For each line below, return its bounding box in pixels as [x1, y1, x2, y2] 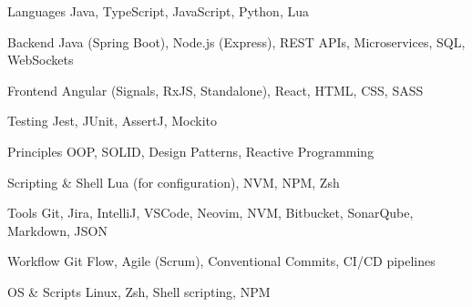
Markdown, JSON [7, 220, 108, 240]
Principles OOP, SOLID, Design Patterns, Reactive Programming [7, 141, 375, 160]
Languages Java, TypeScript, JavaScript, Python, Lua [7, 2, 309, 20]
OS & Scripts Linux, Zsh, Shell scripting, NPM [7, 281, 271, 301]
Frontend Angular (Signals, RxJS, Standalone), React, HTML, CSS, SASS [7, 80, 424, 99]
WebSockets [7, 50, 74, 69]
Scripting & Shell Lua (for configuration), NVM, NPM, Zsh [7, 172, 340, 191]
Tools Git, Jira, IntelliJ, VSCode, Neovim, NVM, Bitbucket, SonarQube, [7, 203, 414, 222]
